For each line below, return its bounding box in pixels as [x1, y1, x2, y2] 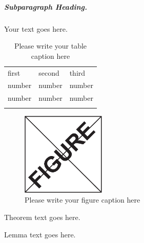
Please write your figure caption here [25, 194, 140, 205]
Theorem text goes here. [4, 211, 80, 222]
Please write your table [14, 40, 87, 51]
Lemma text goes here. [4, 229, 76, 239]
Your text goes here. [4, 23, 68, 34]
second [38, 67, 59, 78]
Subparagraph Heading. [4, 1, 87, 12]
